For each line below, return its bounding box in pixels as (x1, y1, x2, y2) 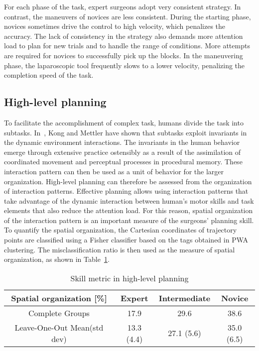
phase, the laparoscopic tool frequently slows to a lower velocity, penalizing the (4, 60, 245, 70)
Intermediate (158, 292, 211, 304)
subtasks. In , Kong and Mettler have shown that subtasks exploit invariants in (4, 127, 247, 137)
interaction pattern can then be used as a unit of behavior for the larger (4, 166, 224, 176)
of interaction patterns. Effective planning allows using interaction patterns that (4, 186, 249, 196)
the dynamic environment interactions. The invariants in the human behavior (4, 137, 240, 147)
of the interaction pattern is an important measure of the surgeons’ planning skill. (4, 215, 254, 225)
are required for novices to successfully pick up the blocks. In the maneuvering (4, 50, 243, 60)
